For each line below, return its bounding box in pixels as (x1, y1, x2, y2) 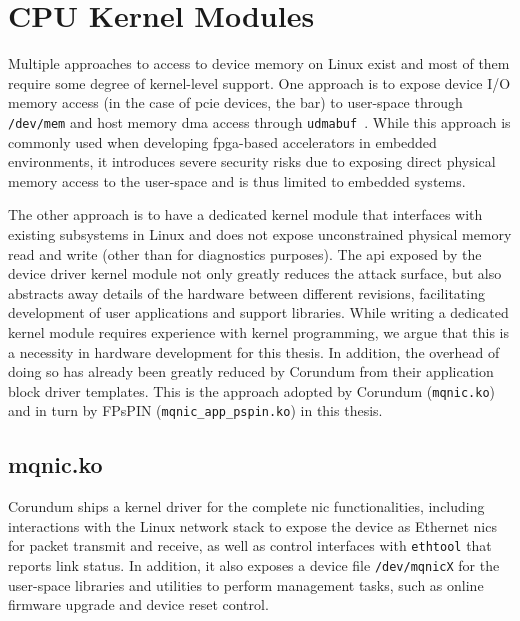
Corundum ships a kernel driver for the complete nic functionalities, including (8, 496, 485, 517)
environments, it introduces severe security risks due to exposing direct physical (8, 151, 496, 172)
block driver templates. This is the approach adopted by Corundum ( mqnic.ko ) (8, 380, 496, 401)
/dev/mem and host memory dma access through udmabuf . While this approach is (8, 111, 511, 132)
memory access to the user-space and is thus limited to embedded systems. (8, 170, 466, 191)
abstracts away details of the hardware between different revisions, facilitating (8, 282, 485, 303)
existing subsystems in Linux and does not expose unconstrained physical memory (8, 223, 512, 244)
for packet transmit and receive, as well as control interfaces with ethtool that (8, 535, 492, 556)
